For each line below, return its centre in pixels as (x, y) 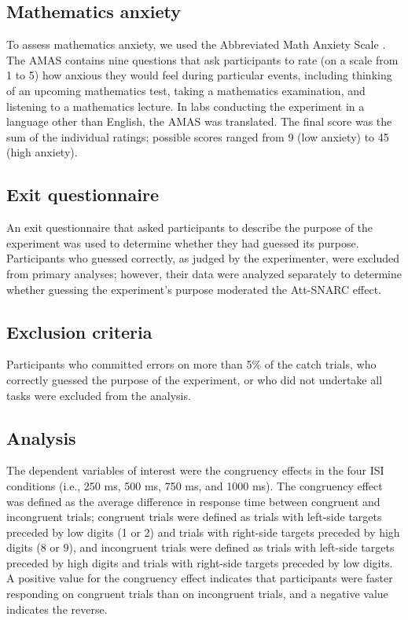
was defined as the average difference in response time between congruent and (193, 501)
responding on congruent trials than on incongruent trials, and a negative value (197, 594)
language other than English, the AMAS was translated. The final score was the (199, 121)
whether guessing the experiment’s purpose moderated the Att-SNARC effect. (194, 289)
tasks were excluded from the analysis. (99, 395)
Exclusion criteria (79, 331)
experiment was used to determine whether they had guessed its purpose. (183, 242)
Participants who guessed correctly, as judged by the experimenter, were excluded (203, 258)
